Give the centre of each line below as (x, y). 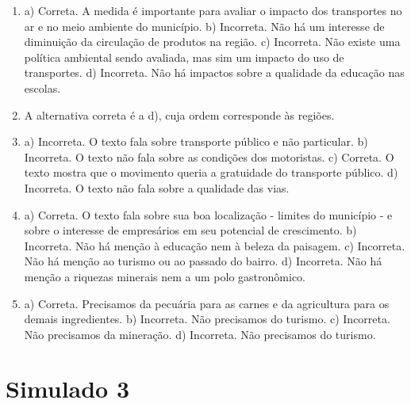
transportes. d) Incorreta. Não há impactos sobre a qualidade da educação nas (214, 72)
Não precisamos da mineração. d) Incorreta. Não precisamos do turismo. (200, 334)
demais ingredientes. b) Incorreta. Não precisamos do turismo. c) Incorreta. (207, 319)
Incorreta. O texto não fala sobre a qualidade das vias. (157, 187)
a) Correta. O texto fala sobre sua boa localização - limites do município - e (208, 214)
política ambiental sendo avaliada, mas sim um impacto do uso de (184, 57)
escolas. (42, 88)
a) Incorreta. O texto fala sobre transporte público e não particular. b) (196, 141)
